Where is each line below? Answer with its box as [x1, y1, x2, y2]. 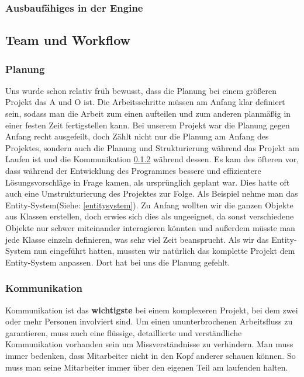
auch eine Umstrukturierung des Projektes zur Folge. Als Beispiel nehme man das [5, 187, 298, 200]
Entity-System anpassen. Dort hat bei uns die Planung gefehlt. [5, 256, 230, 268]
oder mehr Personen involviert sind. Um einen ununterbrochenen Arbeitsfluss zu [5, 315, 293, 327]
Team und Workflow [5, 31, 131, 49]
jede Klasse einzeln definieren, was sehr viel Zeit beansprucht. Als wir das [5, 233, 269, 245]
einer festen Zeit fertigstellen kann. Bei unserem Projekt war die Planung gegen [5, 118, 290, 131]
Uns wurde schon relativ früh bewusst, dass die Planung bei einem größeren [5, 84, 277, 96]
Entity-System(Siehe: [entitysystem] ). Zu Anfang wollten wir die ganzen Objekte [5, 198, 293, 211]
